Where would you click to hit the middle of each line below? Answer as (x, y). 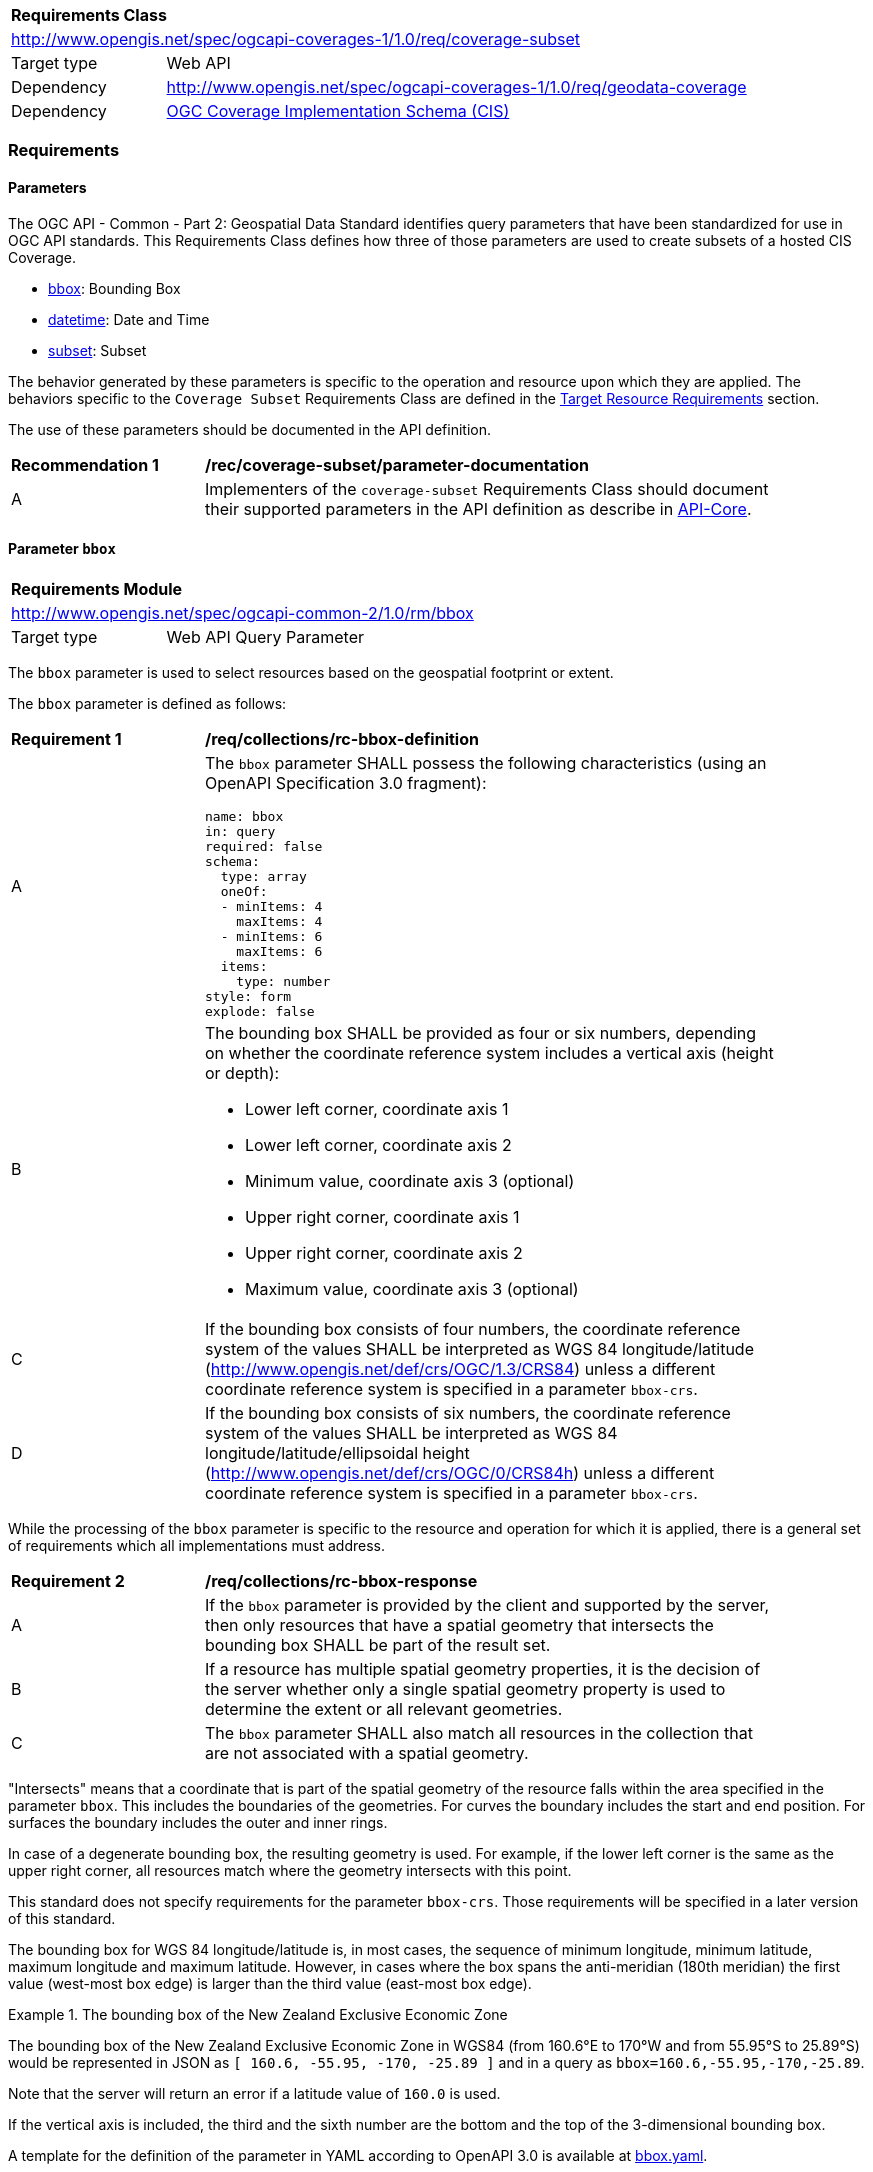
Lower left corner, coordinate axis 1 (377, 1108)
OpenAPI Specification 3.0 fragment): (346, 782)
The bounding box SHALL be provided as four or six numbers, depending (481, 1032)
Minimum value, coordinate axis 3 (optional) (410, 1180)
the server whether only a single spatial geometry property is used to (465, 1688)
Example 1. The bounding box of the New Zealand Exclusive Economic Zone (258, 2014)
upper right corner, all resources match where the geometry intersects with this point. (290, 1870)
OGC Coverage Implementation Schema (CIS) (338, 111)
